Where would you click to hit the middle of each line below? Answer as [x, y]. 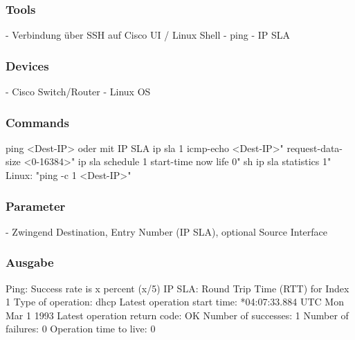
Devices [27, 65]
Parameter [36, 206]
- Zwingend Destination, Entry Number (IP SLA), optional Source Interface [166, 231]
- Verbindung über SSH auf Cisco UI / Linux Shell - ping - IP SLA [148, 35]
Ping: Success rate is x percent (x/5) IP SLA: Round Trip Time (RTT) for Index [177, 288]
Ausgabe [30, 262]
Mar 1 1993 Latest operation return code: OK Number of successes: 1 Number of [177, 315]
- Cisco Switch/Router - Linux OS [78, 92]
